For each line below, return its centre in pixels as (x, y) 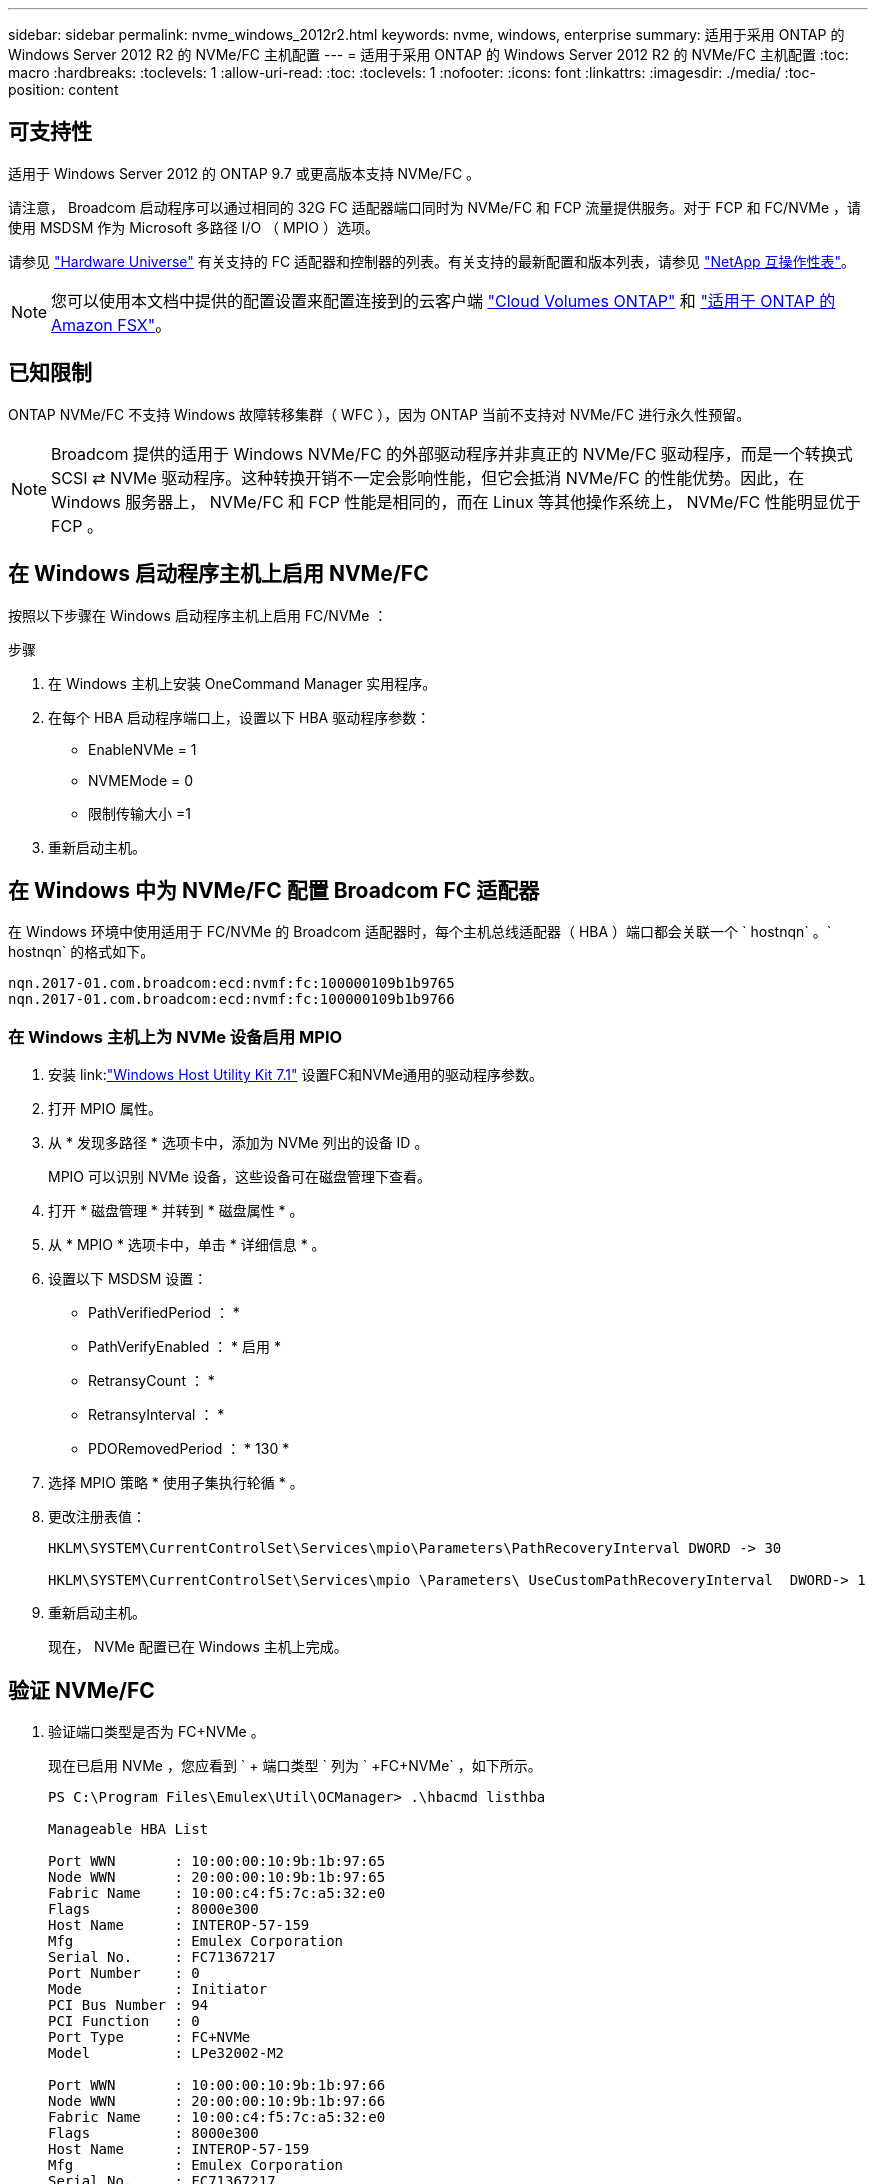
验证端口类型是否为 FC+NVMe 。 (156, 1731)
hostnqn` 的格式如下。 (81, 952)
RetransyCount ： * (151, 1381)
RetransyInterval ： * (156, 1415)
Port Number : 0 (124, 1972)
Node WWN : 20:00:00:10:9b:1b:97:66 (217, 2100)
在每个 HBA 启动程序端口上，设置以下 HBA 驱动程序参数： (239, 717)
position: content (63, 89)
